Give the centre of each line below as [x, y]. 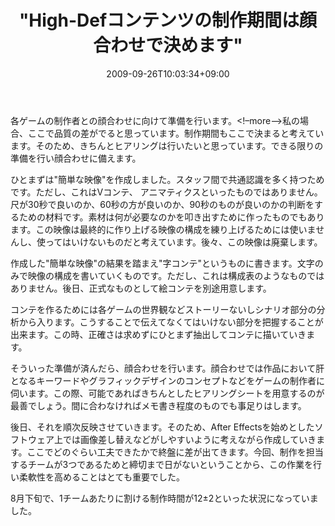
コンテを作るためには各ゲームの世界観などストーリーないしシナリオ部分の [163, 309]
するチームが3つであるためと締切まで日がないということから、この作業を [162, 464]
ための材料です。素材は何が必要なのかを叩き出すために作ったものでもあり [171, 217]
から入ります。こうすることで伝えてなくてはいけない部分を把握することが [171, 322]
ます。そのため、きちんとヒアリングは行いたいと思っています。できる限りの [167, 145]
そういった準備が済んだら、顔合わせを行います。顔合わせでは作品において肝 [167, 368]
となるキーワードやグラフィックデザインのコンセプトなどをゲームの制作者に [167, 380]
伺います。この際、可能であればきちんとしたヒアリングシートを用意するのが [167, 393]
